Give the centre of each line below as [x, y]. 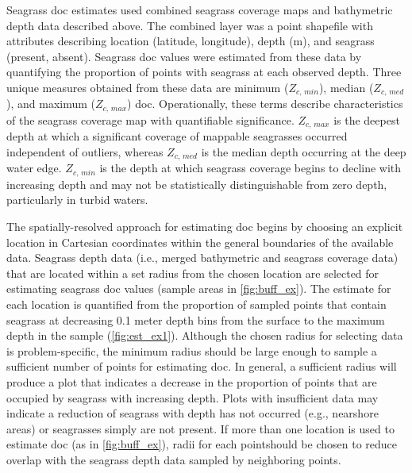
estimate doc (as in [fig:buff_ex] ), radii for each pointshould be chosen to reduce [202, 444]
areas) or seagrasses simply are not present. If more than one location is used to [200, 428]
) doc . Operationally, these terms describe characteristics [265, 104]
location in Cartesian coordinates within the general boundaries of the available [200, 242]
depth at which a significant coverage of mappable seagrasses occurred [177, 136]
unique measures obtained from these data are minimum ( [148, 87]
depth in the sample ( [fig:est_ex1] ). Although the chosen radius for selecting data [205, 335]
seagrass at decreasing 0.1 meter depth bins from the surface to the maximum [196, 319]
